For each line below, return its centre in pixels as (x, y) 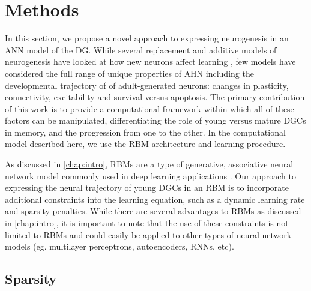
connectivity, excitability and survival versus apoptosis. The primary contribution (155, 97)
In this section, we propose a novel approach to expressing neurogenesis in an (147, 38)
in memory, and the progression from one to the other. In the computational (145, 132)
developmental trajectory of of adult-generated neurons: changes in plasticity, (147, 85)
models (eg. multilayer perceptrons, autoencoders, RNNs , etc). (119, 246)
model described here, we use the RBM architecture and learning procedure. (145, 144)
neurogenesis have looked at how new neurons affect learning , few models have (150, 61)
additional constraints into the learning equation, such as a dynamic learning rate (155, 199)
